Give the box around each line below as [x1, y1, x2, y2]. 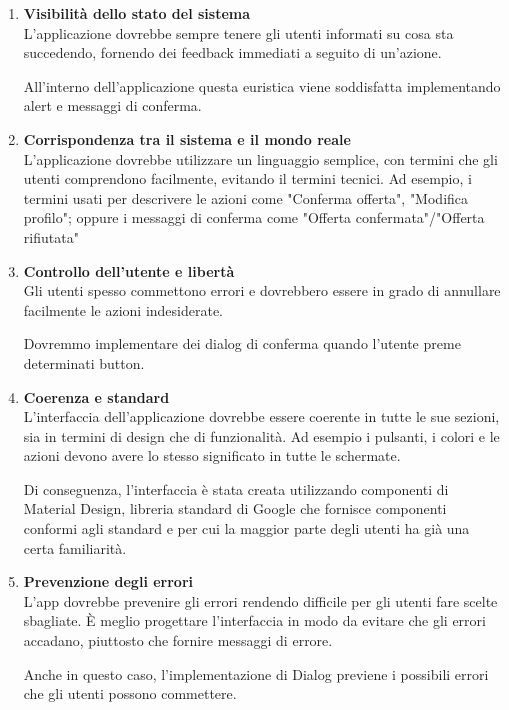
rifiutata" [23, 226, 79, 247]
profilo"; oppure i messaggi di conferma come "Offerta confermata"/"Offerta [23, 207, 485, 228]
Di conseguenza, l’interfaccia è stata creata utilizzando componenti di [23, 478, 449, 499]
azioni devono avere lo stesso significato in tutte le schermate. [23, 445, 401, 466]
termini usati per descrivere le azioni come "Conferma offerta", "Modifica [23, 187, 469, 208]
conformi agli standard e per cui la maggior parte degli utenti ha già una [23, 518, 470, 539]
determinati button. [23, 352, 145, 373]
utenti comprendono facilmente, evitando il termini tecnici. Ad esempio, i [23, 168, 472, 189]
